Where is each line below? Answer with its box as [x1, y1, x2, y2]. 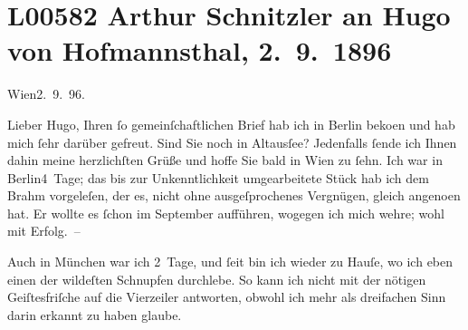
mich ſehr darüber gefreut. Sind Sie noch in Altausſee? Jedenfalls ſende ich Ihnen [7, 132, 457, 151]
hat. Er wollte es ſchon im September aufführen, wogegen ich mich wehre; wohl [7, 203, 444, 222]
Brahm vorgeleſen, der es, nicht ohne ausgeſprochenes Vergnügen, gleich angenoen [7, 186, 461, 205]
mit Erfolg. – [7, 221, 81, 240]
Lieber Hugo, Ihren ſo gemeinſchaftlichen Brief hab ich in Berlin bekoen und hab [7, 114, 455, 133]
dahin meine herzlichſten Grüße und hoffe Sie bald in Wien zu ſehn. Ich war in [7, 150, 443, 170]
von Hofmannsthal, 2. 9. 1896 [7, 32, 392, 69]
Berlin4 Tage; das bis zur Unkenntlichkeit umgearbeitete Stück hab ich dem [7, 168, 429, 187]
